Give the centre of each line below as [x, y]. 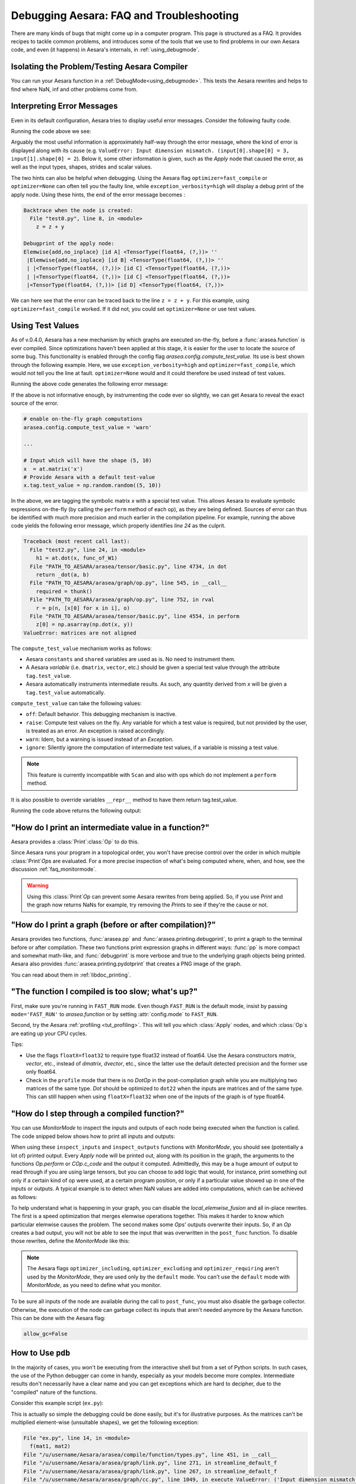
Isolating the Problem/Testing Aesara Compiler [99, 67]
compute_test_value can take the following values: [76, 703]
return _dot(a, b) [63, 575]
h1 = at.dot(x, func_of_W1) [77, 558]
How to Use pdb [41, 1353]
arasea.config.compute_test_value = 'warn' [88, 427]
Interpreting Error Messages [64, 106]
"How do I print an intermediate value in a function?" [110, 827]
